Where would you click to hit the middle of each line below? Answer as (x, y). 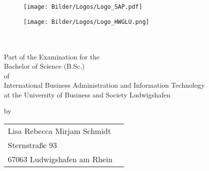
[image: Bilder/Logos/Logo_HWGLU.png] (86, 22)
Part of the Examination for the (52, 56)
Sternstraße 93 (32, 145)
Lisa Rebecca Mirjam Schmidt (60, 131)
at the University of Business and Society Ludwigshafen (87, 94)
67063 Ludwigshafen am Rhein (60, 159)
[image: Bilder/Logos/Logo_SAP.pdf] (83, 7)
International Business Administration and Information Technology (104, 85)
